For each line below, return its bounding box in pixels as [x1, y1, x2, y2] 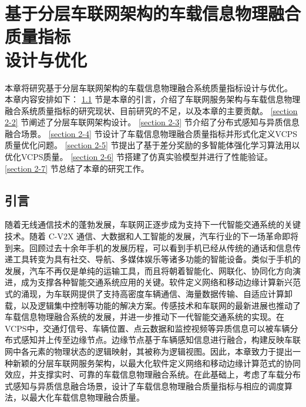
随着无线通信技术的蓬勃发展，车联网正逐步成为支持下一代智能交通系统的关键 [5, 218, 301, 231]
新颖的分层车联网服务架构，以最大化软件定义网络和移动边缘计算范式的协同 [12, 356, 301, 369]
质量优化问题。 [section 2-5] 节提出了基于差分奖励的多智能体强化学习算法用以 [5, 139, 300, 151]
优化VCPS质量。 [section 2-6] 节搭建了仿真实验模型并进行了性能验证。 [5, 151, 273, 163]
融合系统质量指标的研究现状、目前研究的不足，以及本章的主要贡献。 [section [5, 104, 298, 116]
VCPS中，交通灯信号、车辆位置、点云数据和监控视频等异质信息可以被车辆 [5, 322, 290, 334]
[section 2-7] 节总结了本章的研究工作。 [5, 162, 149, 174]
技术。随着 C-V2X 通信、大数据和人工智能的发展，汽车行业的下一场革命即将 [5, 230, 299, 242]
